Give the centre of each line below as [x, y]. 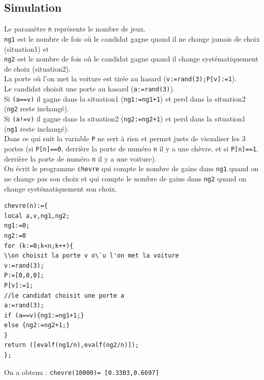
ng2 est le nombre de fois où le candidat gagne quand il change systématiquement [131, 59]
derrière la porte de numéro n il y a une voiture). [80, 158]
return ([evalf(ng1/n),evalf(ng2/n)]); [71, 345]
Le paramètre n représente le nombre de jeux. [75, 29]
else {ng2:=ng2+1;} [37, 325]
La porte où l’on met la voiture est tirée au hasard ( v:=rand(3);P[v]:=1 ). [121, 78]
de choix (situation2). [37, 68]
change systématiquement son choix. [61, 188]
